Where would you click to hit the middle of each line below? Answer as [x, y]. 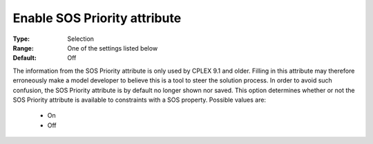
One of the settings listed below [113, 48]
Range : [23, 48]
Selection [81, 39]
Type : [21, 39]
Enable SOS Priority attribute [97, 18]
